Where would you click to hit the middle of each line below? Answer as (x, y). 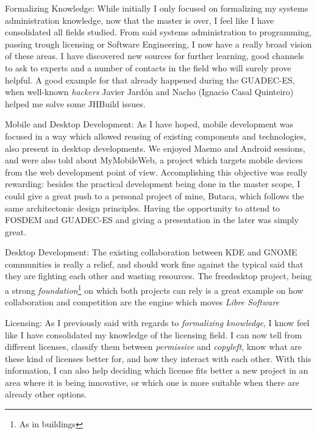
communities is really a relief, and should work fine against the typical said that (154, 264)
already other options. (46, 394)
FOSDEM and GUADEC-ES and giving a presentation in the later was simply (152, 220)
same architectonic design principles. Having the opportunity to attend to (143, 208)
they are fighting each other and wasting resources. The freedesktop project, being (158, 276)
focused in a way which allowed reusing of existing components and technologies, (155, 136)
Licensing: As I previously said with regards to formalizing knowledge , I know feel (157, 322)
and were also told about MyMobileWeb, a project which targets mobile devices (154, 160)
